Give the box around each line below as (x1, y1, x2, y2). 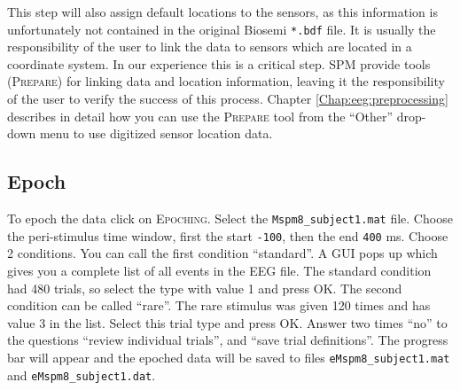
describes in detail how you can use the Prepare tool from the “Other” (7, 106, 394, 125)
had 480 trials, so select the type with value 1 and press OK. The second (7, 278, 402, 297)
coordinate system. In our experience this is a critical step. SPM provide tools (7, 54, 431, 73)
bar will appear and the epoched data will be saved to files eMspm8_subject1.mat (7, 347, 450, 366)
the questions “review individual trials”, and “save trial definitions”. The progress (7, 331, 448, 349)
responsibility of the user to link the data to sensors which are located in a (7, 37, 412, 56)
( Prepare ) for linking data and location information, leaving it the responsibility (7, 72, 445, 90)
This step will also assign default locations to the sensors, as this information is (7, 3, 438, 20)
